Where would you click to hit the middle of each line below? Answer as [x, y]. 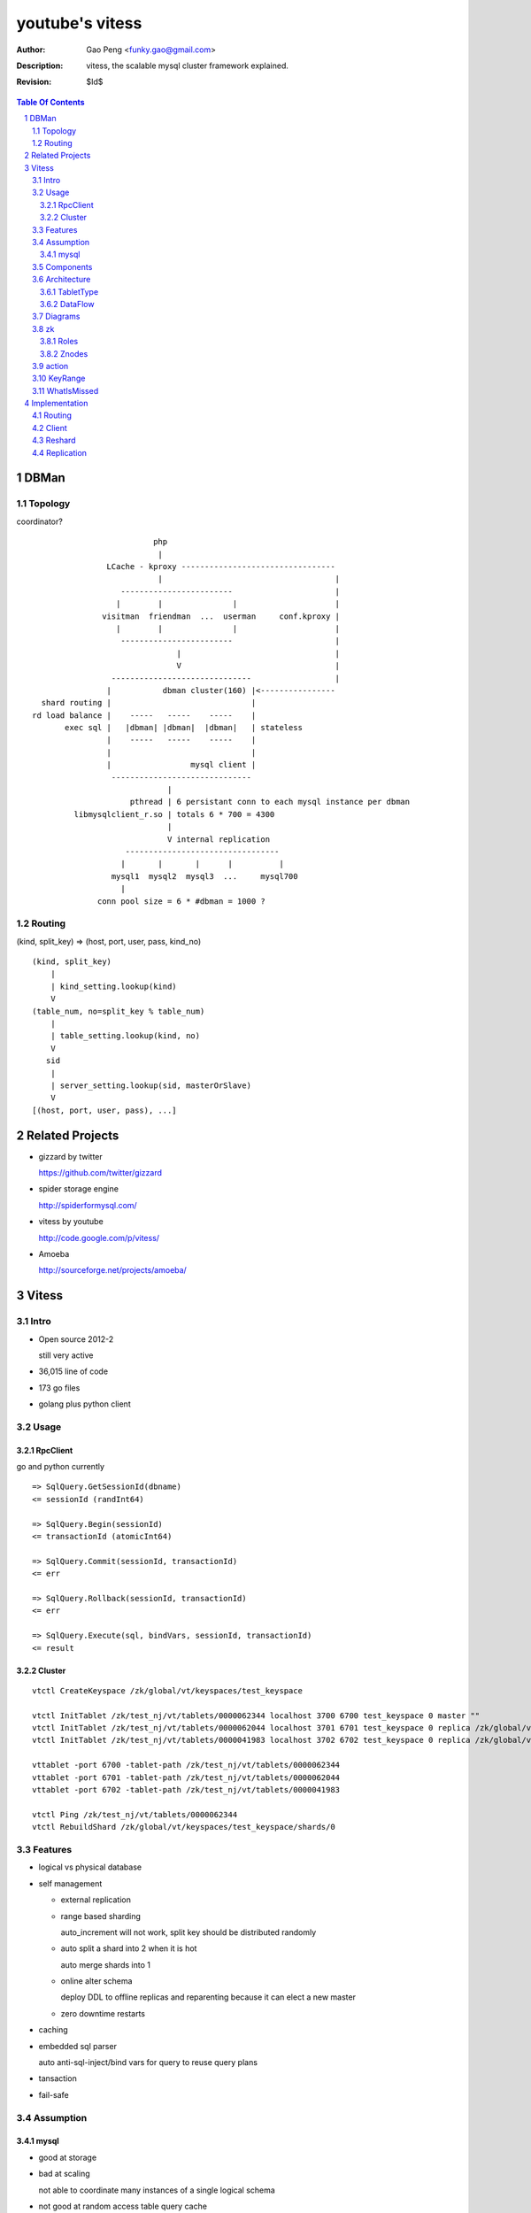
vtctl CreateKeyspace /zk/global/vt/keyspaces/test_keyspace [167, 1690]
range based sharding [101, 1916]
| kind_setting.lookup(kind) [113, 986]
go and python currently [61, 1467]
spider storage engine [79, 1189]
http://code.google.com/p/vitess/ [99, 1238]
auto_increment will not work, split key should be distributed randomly [189, 1932]
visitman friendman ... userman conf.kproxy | [221, 616]
